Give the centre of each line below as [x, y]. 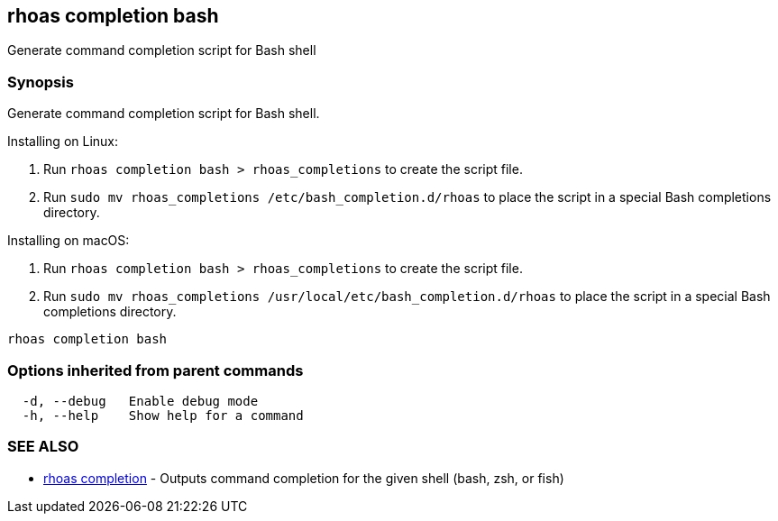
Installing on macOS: [69, 241]
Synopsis [41, 82]
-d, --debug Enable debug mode [140, 401]
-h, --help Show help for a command [163, 415]
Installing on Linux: [63, 142]
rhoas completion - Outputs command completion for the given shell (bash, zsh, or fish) [304, 478]
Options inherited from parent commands [156, 370]
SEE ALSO [43, 447]
